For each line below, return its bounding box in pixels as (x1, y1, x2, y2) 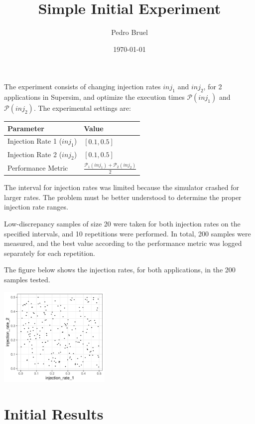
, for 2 (203, 81, 222, 92)
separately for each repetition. (4, 247, 95, 258)
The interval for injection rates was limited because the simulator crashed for (4, 182, 239, 193)
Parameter (7, 123, 44, 133)
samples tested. (4, 274, 50, 284)
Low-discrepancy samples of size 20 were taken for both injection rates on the (4, 218, 241, 228)
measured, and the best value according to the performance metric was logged (4, 238, 242, 248)
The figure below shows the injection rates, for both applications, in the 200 (4, 264, 236, 275)
